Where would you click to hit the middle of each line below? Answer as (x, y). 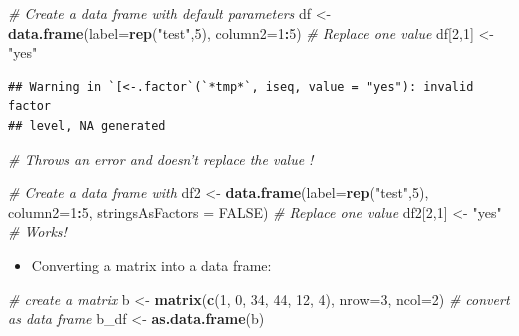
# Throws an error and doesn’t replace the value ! (161, 158)
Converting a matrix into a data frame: (151, 264)
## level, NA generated (87, 125)
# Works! (37, 231)
